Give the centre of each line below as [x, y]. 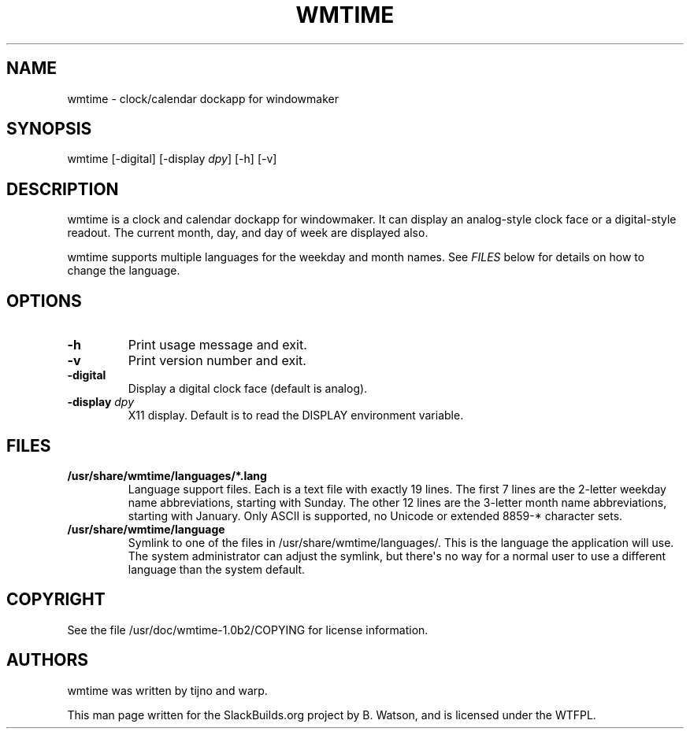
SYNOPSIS [49, 129]
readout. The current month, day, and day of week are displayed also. [248, 233]
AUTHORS [48, 660]
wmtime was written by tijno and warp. [167, 690]
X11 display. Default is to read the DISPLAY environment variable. [296, 416]
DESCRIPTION [63, 189]
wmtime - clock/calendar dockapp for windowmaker [203, 98]
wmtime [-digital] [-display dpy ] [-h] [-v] [172, 159]
